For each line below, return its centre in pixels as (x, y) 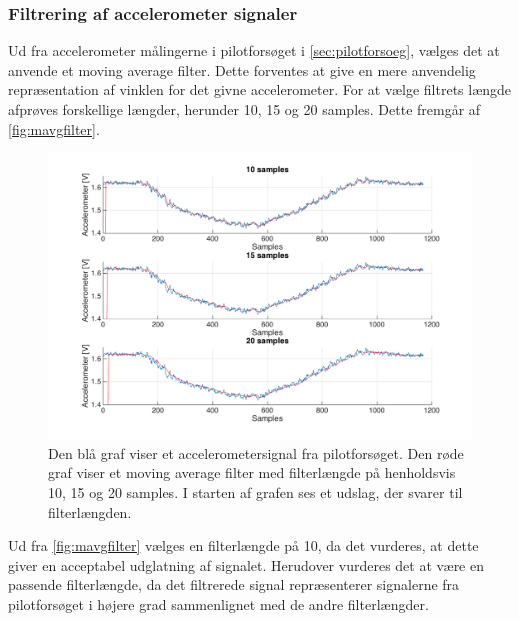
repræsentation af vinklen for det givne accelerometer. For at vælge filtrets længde (260, 89)
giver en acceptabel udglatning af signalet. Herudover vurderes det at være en (246, 564)
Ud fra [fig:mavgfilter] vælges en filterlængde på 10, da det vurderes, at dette (243, 545)
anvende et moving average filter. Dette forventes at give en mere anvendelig (242, 69)
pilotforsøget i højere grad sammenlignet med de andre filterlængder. (218, 604)
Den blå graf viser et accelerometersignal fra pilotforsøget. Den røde (256, 452)
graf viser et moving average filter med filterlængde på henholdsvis (252, 472)
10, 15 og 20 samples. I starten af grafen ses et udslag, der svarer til (255, 492)
